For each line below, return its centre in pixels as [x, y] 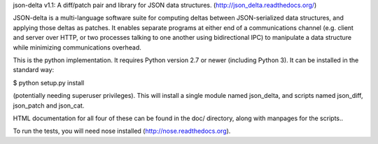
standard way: [34, 70]
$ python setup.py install [49, 82]
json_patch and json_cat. [49, 106]
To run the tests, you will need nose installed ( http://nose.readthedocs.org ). [122, 131]
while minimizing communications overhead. [77, 47]
